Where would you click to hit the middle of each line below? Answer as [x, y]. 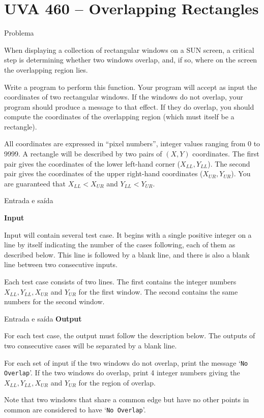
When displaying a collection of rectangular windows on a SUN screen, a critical [129, 50]
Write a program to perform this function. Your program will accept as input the [131, 87]
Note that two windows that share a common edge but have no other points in [127, 399]
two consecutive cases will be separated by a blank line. [91, 345]
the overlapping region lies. [46, 69]
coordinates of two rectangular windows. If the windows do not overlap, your [124, 97]
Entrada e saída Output [43, 318]
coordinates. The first [226, 154]
